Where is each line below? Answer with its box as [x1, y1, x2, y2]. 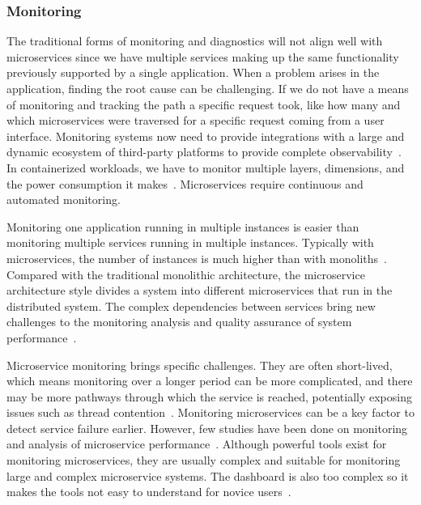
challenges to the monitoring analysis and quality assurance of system [6, 313, 352, 330]
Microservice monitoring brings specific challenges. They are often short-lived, [6, 356, 393, 373]
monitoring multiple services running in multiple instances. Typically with [6, 234, 374, 251]
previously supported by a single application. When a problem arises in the [6, 64, 380, 81]
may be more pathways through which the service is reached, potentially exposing [6, 388, 412, 405]
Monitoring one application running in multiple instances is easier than [6, 218, 359, 235]
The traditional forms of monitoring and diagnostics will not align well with [6, 32, 383, 49]
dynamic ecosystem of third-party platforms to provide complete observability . [6, 143, 402, 160]
